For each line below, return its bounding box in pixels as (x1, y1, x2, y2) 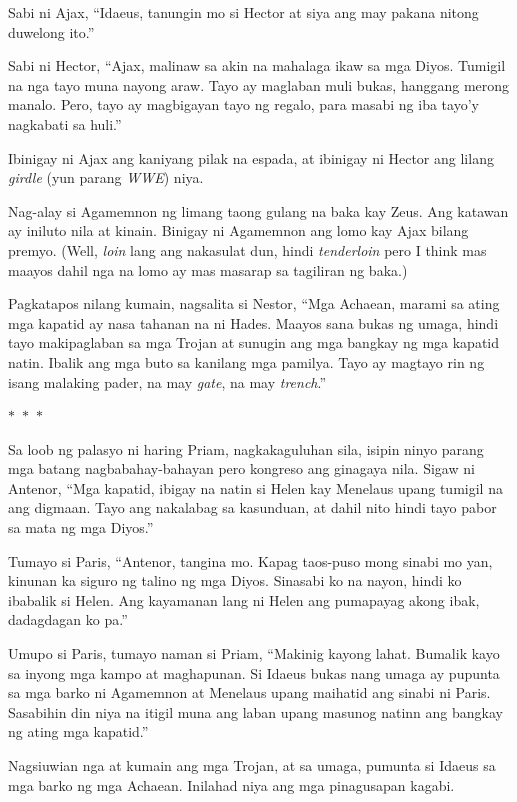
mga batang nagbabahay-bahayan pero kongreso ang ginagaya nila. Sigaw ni (8, 458, 475, 479)
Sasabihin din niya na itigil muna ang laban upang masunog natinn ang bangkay (8, 701, 503, 722)
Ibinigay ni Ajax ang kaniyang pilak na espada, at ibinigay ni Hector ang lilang (8, 147, 494, 168)
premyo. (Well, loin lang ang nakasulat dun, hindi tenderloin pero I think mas (8, 239, 487, 260)
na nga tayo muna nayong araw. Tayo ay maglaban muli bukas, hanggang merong (8, 74, 510, 95)
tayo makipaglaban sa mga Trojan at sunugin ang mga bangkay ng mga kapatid (8, 332, 500, 353)
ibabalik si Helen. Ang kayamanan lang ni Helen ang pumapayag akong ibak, (8, 589, 480, 610)
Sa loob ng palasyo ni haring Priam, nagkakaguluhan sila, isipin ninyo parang (8, 438, 484, 459)
